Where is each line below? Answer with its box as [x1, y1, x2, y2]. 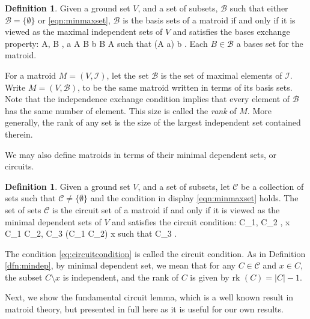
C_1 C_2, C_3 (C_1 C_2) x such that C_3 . [5, 227, 177, 240]
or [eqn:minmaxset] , [38, 13, 111, 26]
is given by [190, 270, 229, 283]
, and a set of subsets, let [138, 180, 230, 192]
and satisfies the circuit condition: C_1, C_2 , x [112, 215, 290, 228]
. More [247, 104, 272, 117]
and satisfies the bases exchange [172, 25, 290, 38]
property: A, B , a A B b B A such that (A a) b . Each [5, 37, 208, 49]
